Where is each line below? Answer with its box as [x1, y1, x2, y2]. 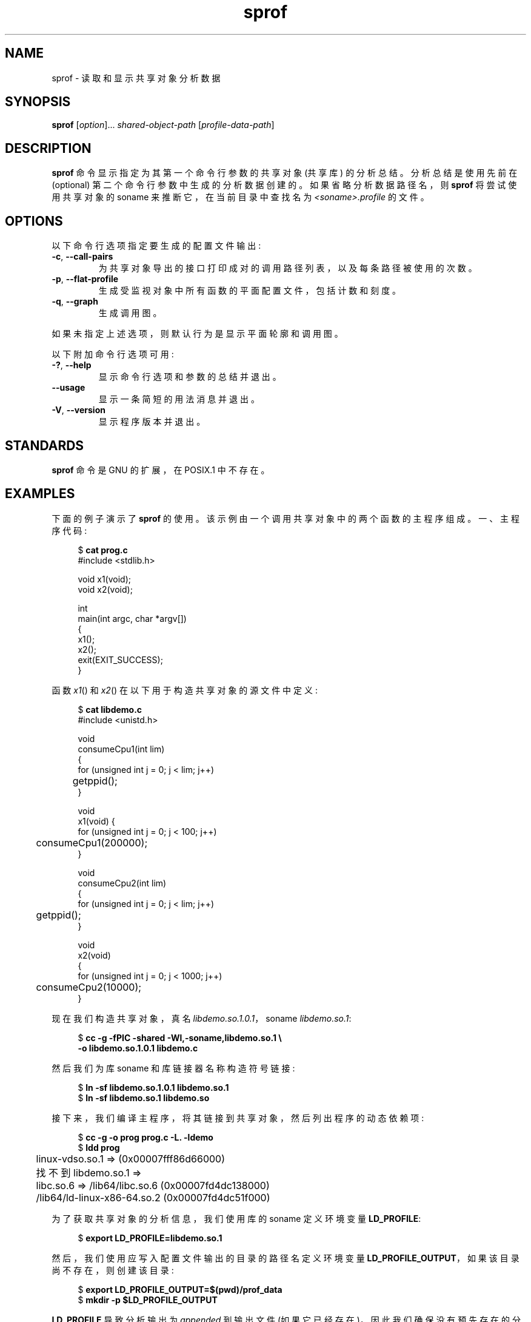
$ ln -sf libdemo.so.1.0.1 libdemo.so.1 [78, 1082, 229, 1093]
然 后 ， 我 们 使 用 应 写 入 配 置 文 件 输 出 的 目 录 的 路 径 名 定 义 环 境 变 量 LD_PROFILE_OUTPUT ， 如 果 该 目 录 [52, 1252, 519, 1263]
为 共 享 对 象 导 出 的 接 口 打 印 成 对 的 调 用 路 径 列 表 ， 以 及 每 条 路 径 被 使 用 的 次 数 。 [98, 263, 477, 274]
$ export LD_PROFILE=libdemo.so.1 [78, 1232, 222, 1243]
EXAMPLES [5, 486, 75, 502]
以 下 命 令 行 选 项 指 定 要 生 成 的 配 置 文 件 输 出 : [52, 240, 261, 251]
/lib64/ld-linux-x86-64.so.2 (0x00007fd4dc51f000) [36, 1191, 270, 1204]
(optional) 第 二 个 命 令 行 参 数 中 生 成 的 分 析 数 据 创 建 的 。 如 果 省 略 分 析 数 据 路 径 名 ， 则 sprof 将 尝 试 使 [52, 180, 517, 191]
